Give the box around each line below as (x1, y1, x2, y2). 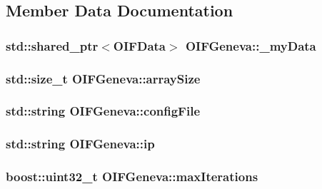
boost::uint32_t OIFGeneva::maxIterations (6, 168, 258, 185)
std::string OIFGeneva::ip (6, 135, 155, 153)
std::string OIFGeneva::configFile (6, 102, 201, 120)
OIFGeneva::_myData (185, 36, 316, 54)
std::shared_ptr (6, 36, 99, 54)
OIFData (113, 36, 166, 54)
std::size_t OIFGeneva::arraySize (6, 69, 201, 87)
